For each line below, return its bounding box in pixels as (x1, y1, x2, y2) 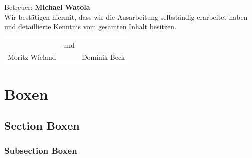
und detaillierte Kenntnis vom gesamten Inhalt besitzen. (4, 21, 177, 32)
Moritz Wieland (8, 52, 56, 62)
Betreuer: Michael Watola (4, 2, 90, 12)
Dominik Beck (81, 52, 125, 62)
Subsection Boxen (4, 144, 77, 156)
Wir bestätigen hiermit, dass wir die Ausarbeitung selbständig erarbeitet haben (4, 11, 248, 22)
